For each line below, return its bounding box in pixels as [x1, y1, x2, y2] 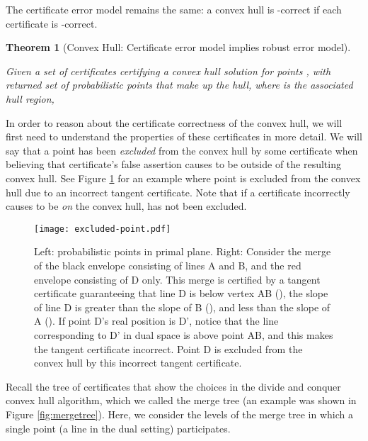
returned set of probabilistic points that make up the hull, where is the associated [6, 77, 353, 92]
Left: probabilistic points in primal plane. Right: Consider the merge [34, 244, 331, 259]
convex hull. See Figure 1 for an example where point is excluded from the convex [6, 170, 361, 185]
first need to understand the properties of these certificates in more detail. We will [6, 129, 362, 144]
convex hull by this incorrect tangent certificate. [34, 355, 242, 370]
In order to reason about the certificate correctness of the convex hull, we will [6, 115, 343, 130]
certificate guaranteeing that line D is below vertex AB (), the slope [34, 286, 328, 301]
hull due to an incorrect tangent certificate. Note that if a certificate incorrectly [6, 184, 350, 199]
